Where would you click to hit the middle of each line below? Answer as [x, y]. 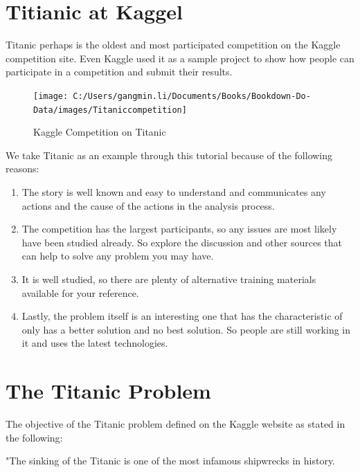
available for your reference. [80, 292]
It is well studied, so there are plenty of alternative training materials [169, 279]
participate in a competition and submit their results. [119, 72]
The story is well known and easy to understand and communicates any [174, 192]
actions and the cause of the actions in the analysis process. [148, 205]
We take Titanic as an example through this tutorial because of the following [169, 155]
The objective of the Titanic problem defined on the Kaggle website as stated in [175, 424]
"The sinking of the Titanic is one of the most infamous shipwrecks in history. [171, 461]
